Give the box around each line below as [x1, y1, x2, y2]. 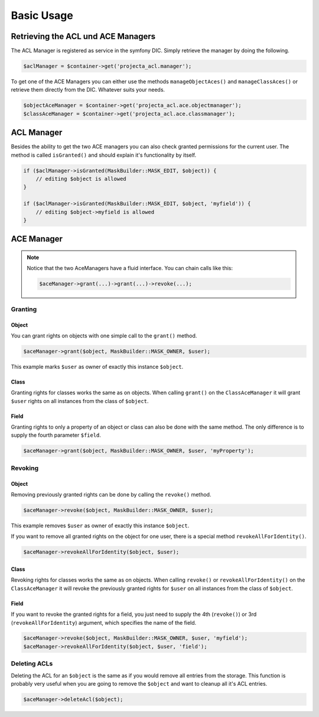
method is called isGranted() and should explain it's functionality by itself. [11, 151, 197, 158]
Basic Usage [11, 9, 73, 22]
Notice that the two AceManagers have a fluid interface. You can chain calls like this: [27, 265, 233, 272]
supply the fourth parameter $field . [11, 432, 102, 439]
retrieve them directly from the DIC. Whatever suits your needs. [11, 86, 165, 93]
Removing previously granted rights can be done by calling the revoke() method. [11, 491, 211, 498]
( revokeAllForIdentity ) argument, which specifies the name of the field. [11, 619, 197, 626]
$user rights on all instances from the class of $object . [11, 397, 149, 404]
